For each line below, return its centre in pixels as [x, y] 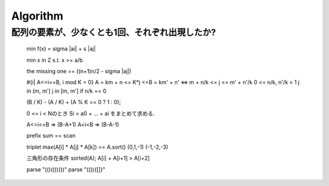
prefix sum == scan [51, 136]
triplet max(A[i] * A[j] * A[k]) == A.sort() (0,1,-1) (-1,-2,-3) [97, 147]
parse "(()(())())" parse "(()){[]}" [66, 169]
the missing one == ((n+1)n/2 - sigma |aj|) [79, 71]
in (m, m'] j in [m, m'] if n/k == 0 [66, 91]
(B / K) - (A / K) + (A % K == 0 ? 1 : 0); [74, 102]
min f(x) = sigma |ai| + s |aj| [61, 49]
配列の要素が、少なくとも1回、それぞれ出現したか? [114, 32]
